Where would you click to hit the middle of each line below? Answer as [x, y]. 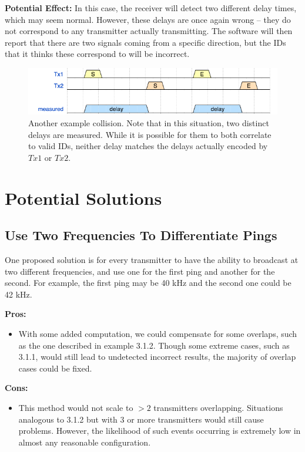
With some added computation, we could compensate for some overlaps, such [158, 333]
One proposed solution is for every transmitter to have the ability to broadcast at [152, 260]
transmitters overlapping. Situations [218, 407]
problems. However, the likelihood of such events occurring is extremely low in [160, 431]
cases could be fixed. [55, 368]
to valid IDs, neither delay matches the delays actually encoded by [148, 146]
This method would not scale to [76, 407]
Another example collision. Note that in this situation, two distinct [149, 123]
